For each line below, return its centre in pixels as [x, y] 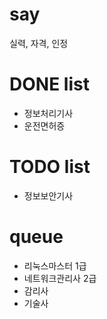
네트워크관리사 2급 [60, 278]
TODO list [50, 167]
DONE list [49, 84]
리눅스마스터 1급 [55, 265]
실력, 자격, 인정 [39, 43]
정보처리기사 [48, 113]
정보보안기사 [48, 195]
